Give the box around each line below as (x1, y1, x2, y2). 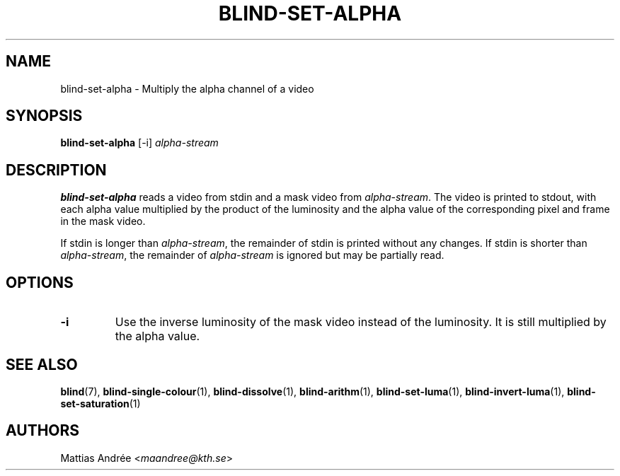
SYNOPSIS (6, 107, 83, 125)
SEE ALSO (6, 355, 78, 373)
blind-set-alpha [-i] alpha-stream (60, 137, 219, 149)
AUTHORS (6, 422, 80, 440)
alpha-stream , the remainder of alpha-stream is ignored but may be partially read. (60, 249, 444, 262)
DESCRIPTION (6, 161, 107, 179)
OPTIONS (6, 273, 74, 291)
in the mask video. (60, 215, 146, 228)
